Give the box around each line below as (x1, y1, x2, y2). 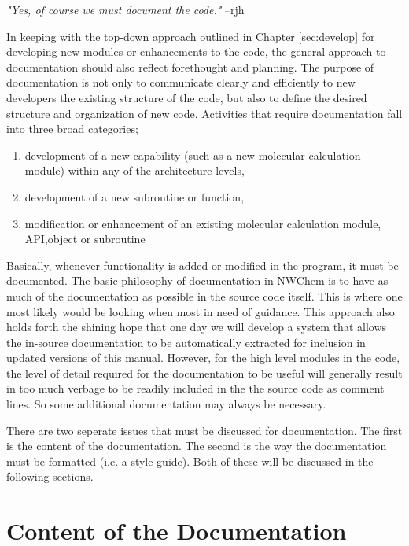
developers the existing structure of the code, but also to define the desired (6, 89, 367, 105)
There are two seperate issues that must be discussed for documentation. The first (6, 422, 403, 438)
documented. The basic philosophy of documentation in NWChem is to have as (6, 272, 389, 289)
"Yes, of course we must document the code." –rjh (6, 2, 245, 17)
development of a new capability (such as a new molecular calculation (24, 146, 361, 163)
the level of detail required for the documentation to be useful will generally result (6, 364, 403, 381)
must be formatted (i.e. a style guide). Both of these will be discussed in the (6, 452, 374, 469)
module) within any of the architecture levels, (24, 162, 245, 179)
